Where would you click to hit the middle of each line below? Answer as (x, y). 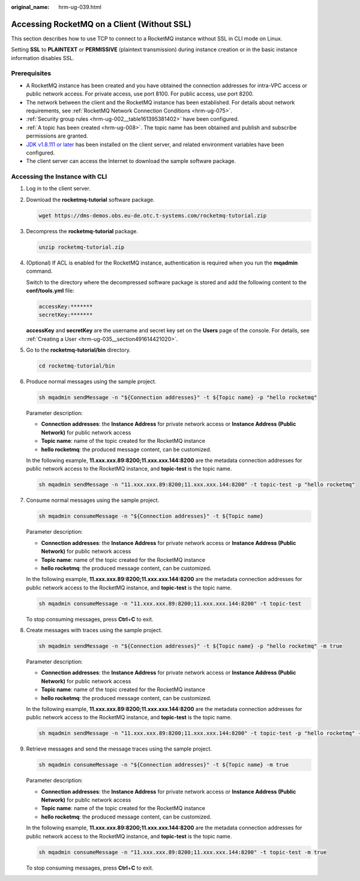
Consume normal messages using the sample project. (93, 500)
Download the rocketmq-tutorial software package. (91, 200)
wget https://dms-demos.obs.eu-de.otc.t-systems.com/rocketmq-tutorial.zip (153, 215)
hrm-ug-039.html (80, 7)
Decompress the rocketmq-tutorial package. (82, 231)
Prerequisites (31, 73)
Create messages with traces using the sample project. (94, 630)
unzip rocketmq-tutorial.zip (82, 247)
